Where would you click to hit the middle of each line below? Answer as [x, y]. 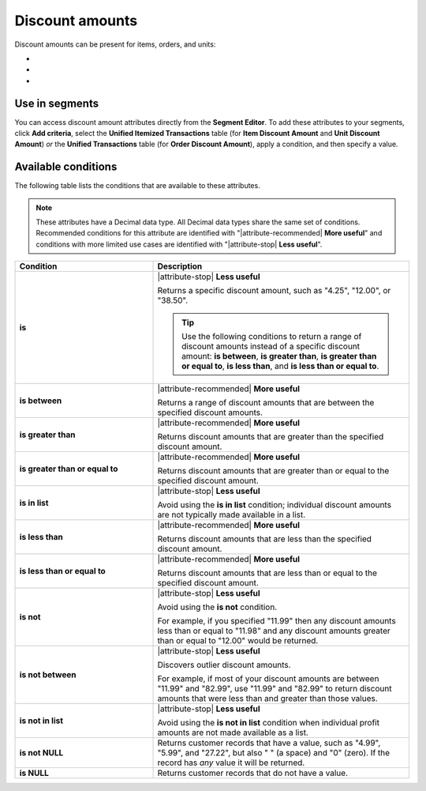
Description [180, 266]
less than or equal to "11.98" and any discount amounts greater [274, 631]
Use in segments [56, 103]
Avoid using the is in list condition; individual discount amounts [275, 505]
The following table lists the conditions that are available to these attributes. [137, 186]
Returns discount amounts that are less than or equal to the [267, 573]
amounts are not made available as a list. [233, 733]
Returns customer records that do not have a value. [253, 773]
